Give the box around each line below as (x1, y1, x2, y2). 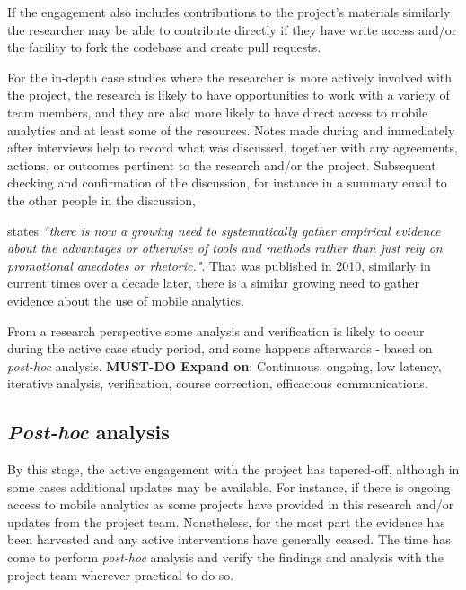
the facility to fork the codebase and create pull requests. (7, 38, 321, 56)
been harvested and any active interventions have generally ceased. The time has (7, 530, 451, 549)
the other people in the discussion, (7, 190, 196, 209)
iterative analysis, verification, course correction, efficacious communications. (7, 374, 428, 393)
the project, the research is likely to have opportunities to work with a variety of (7, 85, 450, 104)
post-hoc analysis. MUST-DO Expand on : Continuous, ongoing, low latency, (7, 356, 442, 375)
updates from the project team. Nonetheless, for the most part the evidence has (7, 512, 445, 531)
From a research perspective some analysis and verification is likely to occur (7, 321, 425, 340)
